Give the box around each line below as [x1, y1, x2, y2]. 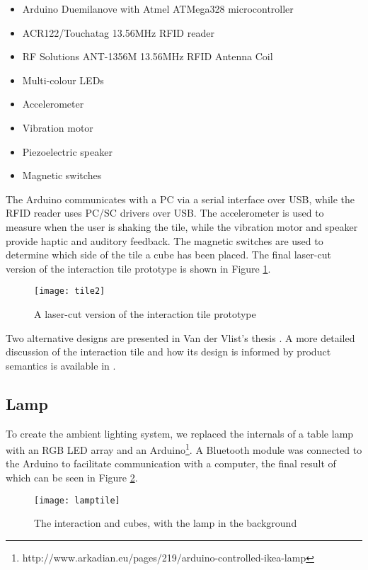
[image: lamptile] [34, 495, 120, 506]
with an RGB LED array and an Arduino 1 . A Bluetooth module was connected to [6, 440, 362, 457]
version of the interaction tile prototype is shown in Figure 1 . [6, 261, 271, 275]
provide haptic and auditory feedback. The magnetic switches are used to [6, 233, 323, 248]
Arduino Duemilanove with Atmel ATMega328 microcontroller [22, 1, 294, 16]
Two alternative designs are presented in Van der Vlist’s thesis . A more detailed [6, 330, 355, 345]
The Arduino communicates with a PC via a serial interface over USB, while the [6, 191, 355, 206]
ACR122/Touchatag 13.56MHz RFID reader [22, 25, 214, 40]
